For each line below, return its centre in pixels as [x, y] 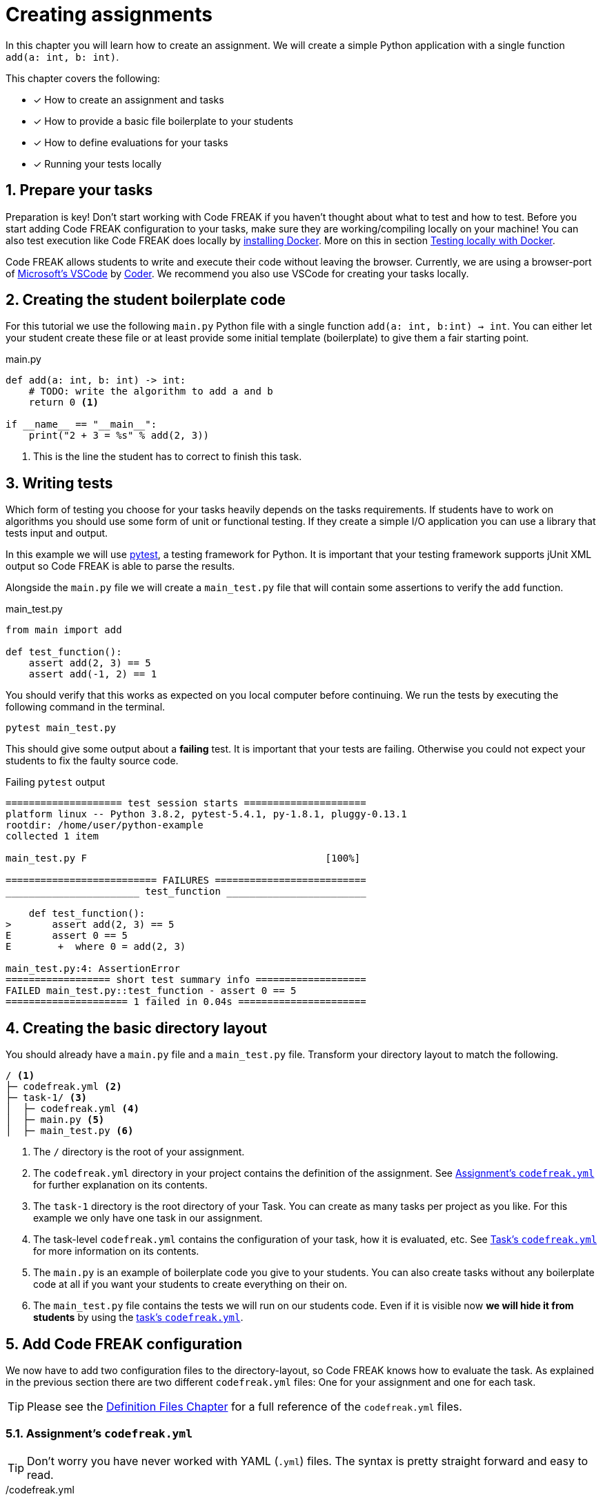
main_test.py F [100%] [183, 858]
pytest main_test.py [61, 728]
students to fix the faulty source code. [92, 761]
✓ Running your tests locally [98, 163]
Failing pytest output [55, 782]
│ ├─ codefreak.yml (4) [72, 1109]
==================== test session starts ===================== [186, 803]
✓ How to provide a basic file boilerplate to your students [163, 121]
